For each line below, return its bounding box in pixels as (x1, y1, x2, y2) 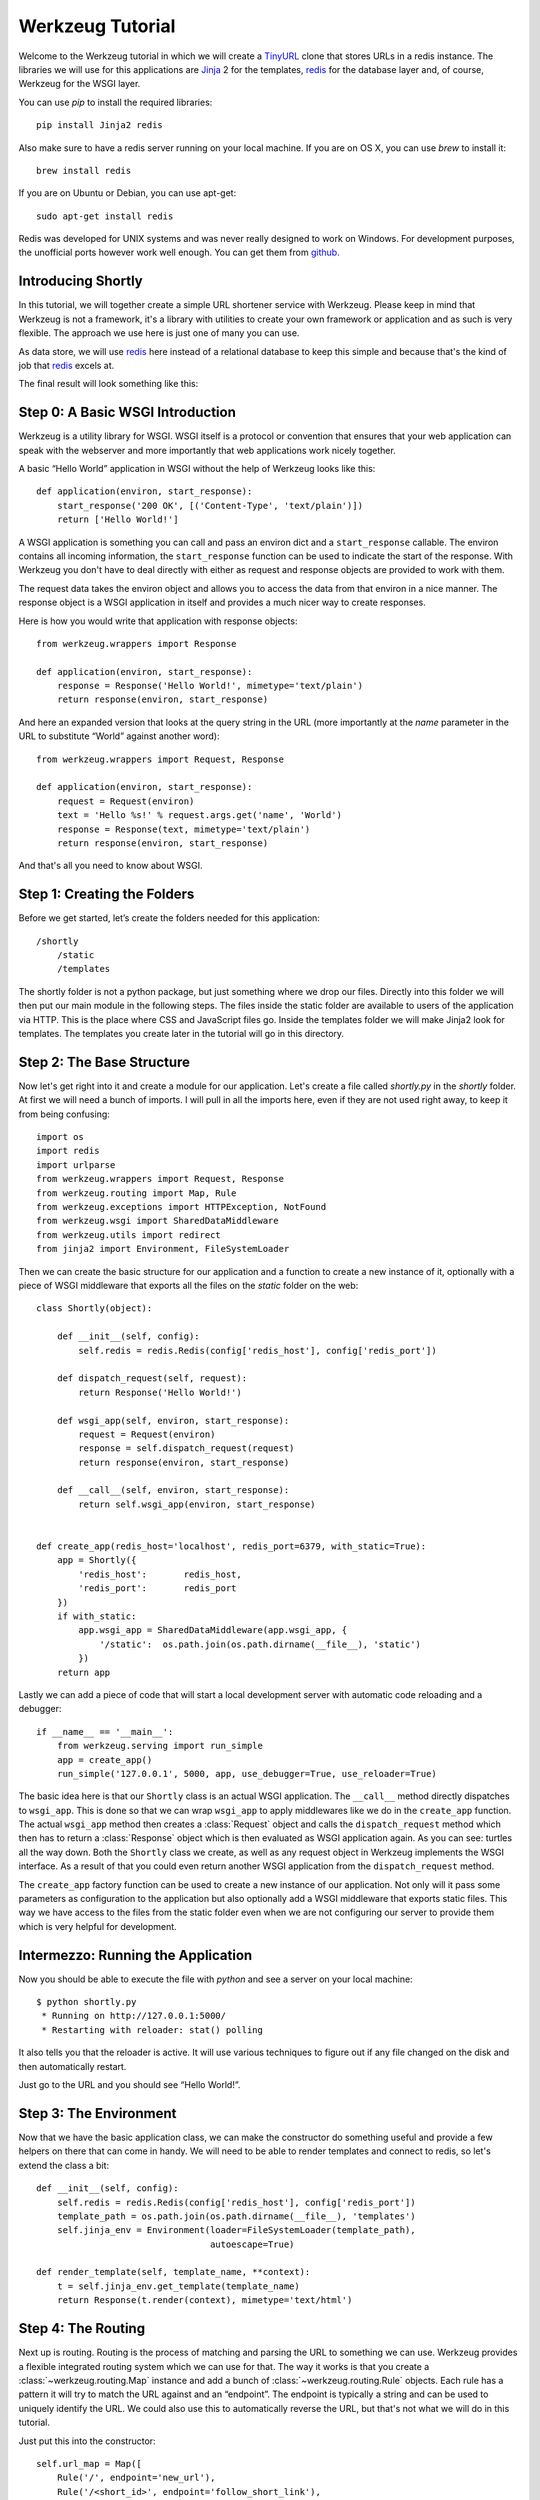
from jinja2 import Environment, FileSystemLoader (36, 1243, 290, 1255)
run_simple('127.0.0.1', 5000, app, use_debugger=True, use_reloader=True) (56, 1768, 437, 1779)
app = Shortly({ (56, 1555, 137, 1566)
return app (56, 1666, 111, 1678)
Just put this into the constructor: (18, 2435, 156, 2447)
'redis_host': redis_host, (78, 1568, 242, 1580)
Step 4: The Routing (18, 2320, 145, 2337)
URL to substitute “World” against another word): (18, 730, 220, 742)
